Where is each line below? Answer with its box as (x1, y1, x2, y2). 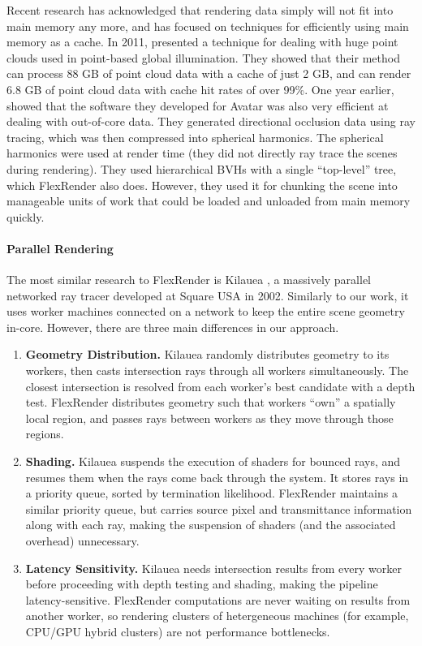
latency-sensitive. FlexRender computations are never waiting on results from (25, 591, 411, 608)
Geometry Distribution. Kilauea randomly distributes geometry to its (25, 346, 390, 363)
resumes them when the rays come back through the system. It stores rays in (25, 468, 409, 485)
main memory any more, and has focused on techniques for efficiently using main (6, 17, 409, 34)
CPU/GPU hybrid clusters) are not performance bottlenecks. (25, 622, 330, 640)
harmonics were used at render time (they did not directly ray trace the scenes (6, 144, 398, 161)
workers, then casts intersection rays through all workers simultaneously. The (25, 362, 409, 379)
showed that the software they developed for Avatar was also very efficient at (6, 97, 389, 114)
